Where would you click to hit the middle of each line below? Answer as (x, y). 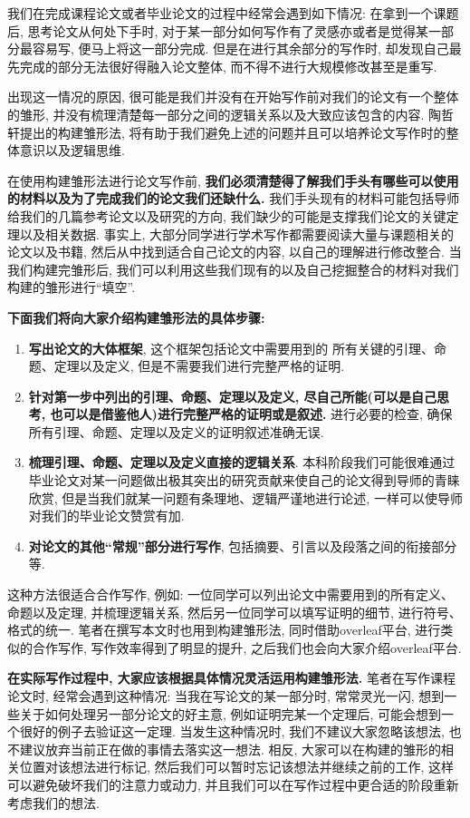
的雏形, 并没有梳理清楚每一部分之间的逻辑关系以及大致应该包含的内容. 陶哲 (231, 114)
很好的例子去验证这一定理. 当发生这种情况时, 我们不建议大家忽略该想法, (232, 731)
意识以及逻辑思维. (72, 150)
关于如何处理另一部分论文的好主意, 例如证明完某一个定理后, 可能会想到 (230, 713)
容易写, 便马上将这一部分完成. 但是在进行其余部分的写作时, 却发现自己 (240, 49)
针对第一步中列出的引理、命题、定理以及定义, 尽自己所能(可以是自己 (232, 396)
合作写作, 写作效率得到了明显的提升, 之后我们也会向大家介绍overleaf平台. (247, 647)
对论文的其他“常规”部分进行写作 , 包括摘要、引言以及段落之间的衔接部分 (243, 545)
